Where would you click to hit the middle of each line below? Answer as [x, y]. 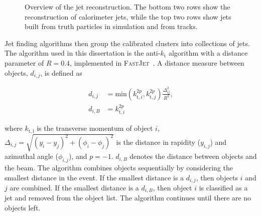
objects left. [23, 208]
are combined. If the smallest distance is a [74, 188]
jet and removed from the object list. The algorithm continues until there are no [128, 198]
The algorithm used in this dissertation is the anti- [83, 53]
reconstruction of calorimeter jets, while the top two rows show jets [128, 16]
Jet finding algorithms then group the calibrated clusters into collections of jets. [127, 43]
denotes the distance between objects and [193, 156]
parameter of [24, 62]
